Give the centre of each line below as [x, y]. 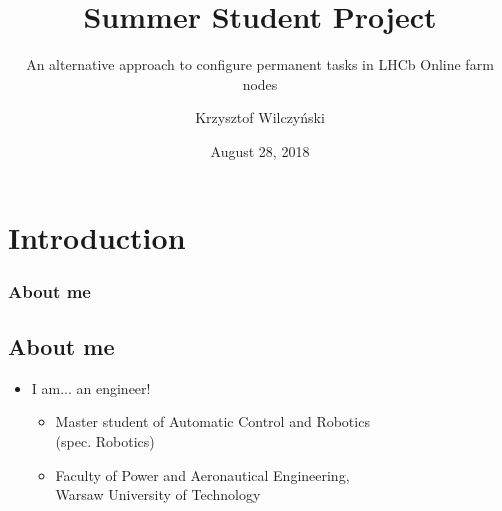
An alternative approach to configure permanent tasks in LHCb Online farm [260, 64]
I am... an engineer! [91, 387]
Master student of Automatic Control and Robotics [212, 421]
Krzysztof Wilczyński [260, 117]
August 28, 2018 [260, 150]
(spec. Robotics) [105, 440]
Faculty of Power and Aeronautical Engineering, [202, 474]
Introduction [97, 236]
